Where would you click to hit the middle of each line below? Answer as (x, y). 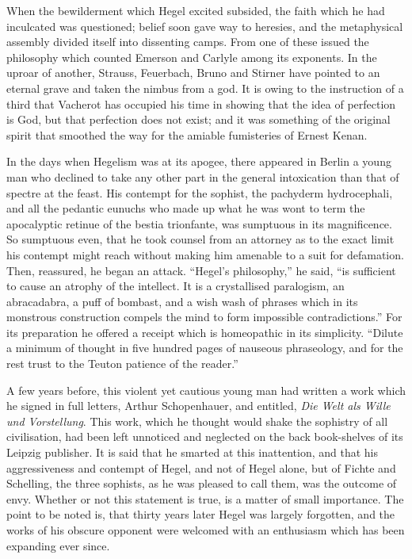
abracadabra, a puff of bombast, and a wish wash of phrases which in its (182, 301)
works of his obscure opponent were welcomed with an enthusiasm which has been (206, 530)
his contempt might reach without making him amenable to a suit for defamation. (205, 254)
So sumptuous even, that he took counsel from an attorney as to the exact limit (200, 239)
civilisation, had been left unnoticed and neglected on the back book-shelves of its (205, 436)
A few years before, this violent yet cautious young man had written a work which (206, 390)
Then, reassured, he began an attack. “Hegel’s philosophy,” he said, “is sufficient (201, 270)
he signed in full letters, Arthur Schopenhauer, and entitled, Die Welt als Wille (198, 406)
